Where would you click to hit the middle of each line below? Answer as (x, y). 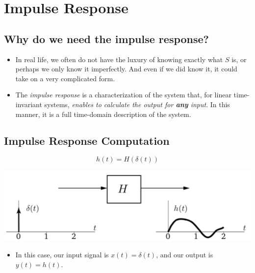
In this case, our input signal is (62, 255)
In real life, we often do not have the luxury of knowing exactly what (119, 59)
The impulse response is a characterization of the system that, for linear (123, 95)
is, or (239, 59)
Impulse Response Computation (87, 140)
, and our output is (185, 255)
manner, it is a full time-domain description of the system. (103, 114)
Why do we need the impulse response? (107, 38)
